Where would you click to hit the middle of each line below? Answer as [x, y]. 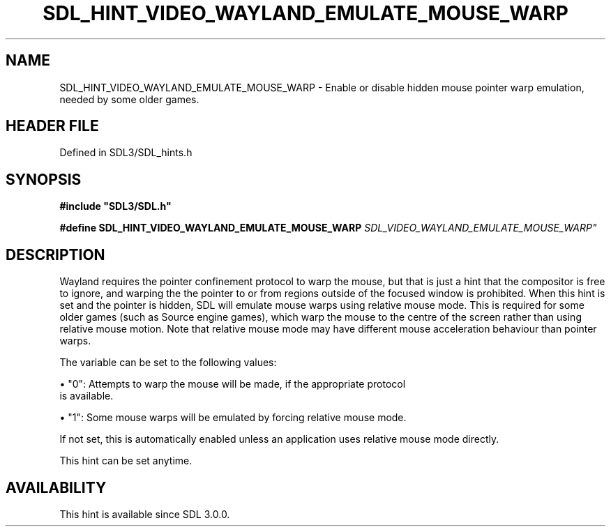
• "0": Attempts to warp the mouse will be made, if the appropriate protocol [233, 384]
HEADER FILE [52, 126]
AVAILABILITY [56, 487]
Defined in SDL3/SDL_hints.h [126, 153]
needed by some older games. [129, 99]
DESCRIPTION [55, 254]
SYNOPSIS [44, 179]
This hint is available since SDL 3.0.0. [145, 514]
